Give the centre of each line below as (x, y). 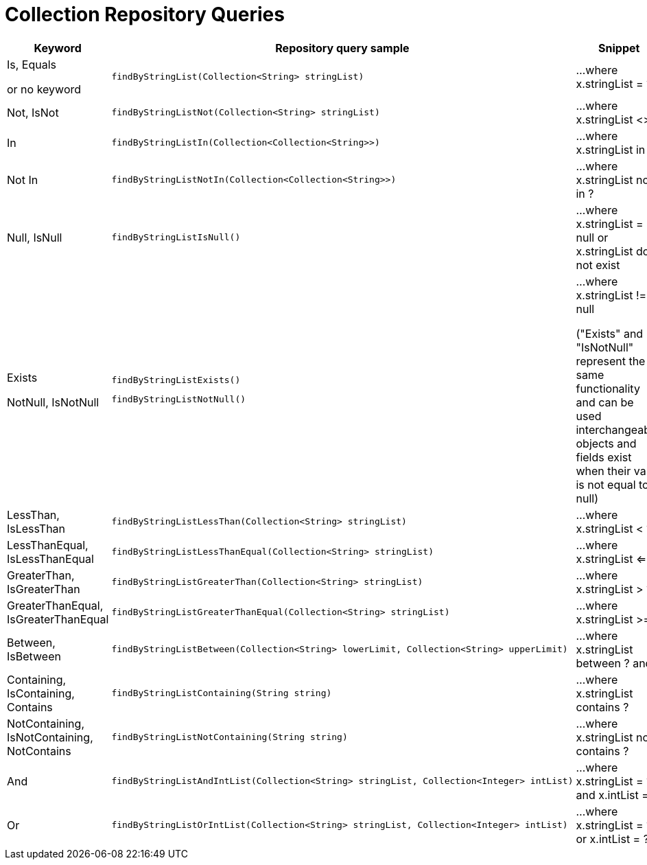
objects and (606, 443)
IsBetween (34, 656)
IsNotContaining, (50, 737)
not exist (598, 265)
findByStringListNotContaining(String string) (230, 737)
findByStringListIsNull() (176, 238)
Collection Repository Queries (145, 14)
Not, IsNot (33, 112)
